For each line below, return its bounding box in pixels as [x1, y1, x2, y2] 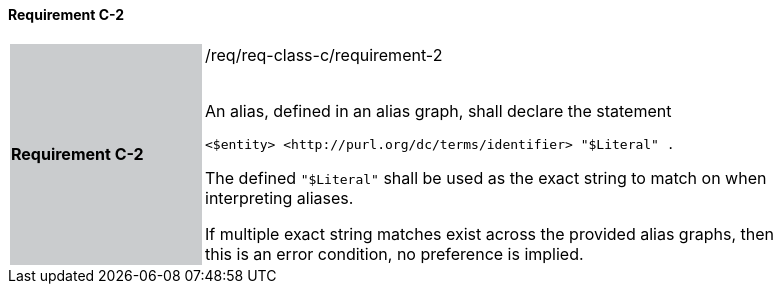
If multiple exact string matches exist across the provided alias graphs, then [205, 223, 774, 244]
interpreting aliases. [205, 187, 354, 208]
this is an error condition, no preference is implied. [205, 243, 584, 264]
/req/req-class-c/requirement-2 [205, 44, 443, 65]
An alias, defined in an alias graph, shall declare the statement [205, 100, 672, 121]
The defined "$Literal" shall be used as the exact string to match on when [205, 167, 767, 188]
